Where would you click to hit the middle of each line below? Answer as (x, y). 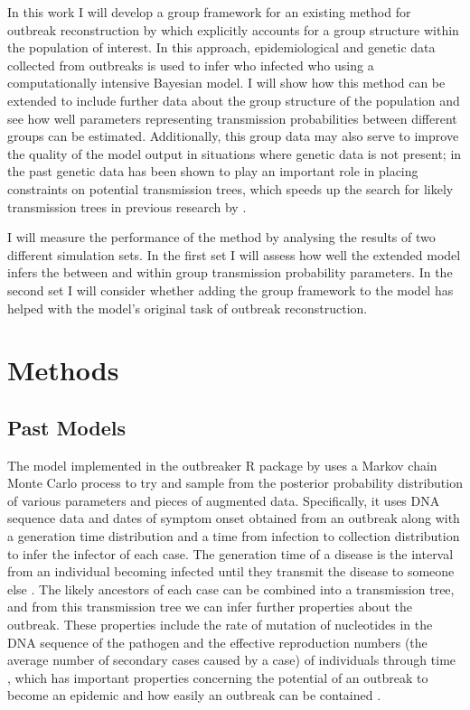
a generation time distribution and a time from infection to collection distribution (234, 536)
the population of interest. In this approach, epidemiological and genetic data (221, 47)
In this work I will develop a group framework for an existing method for (209, 12)
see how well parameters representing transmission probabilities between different (232, 118)
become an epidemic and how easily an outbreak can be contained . (194, 695)
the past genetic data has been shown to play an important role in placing (213, 171)
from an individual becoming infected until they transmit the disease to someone (231, 571)
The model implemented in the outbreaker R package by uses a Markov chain (222, 465)
